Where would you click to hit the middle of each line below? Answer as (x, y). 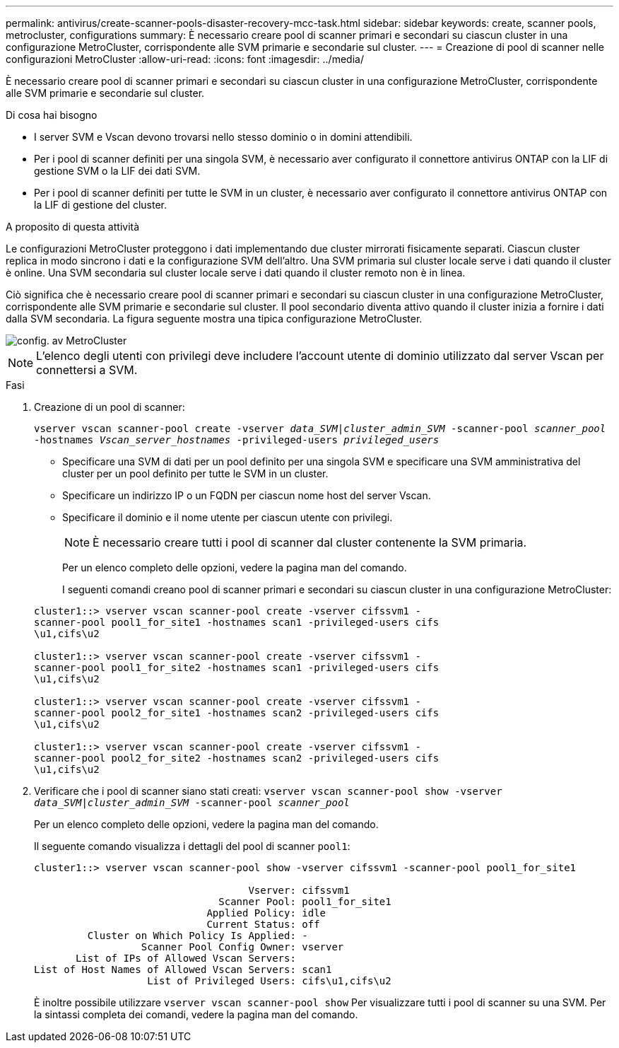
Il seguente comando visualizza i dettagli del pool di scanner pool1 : (192, 846)
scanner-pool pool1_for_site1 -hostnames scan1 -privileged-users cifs (237, 622)
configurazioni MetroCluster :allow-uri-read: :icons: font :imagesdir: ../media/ (185, 59)
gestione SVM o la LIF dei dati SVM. (117, 171)
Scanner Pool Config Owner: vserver (242, 947)
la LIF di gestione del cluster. (100, 205)
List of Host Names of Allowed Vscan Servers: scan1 (183, 970)
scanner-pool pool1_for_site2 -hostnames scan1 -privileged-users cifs (237, 668)
